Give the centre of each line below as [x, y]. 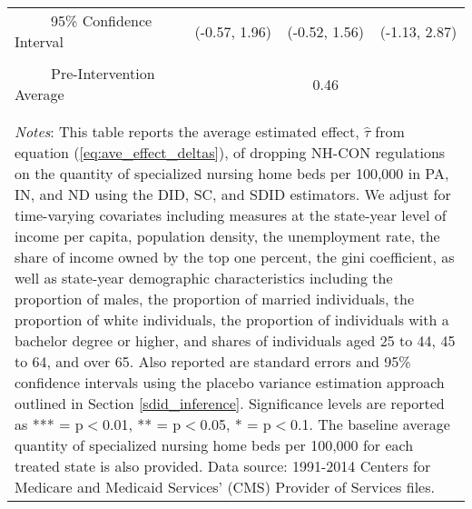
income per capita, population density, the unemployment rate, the [227, 236]
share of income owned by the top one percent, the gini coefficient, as [235, 257]
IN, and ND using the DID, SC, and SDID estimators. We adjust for [233, 194]
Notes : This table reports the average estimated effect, [187, 131]
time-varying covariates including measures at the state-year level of [231, 215]
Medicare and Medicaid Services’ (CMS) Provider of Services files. [225, 487]
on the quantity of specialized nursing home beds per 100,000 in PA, [232, 173]
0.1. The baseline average [370, 424]
